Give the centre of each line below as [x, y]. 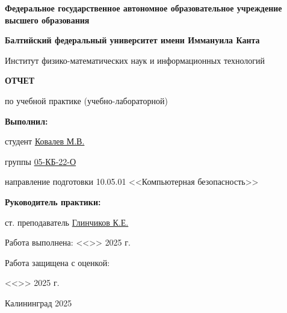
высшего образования [47, 20]
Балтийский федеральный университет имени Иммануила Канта [132, 40]
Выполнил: [26, 121]
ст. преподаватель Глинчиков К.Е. [67, 222]
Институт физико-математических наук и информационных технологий [135, 60]
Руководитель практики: [53, 201]
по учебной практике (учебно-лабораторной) [86, 100]
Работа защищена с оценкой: [57, 262]
